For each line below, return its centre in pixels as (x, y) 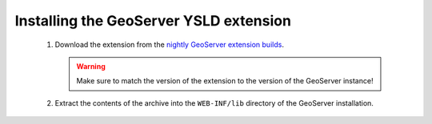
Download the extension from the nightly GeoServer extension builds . (169, 45)
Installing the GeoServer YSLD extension (153, 21)
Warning (91, 66)
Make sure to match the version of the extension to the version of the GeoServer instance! (225, 81)
